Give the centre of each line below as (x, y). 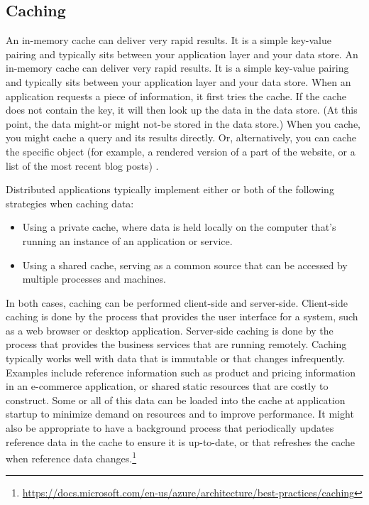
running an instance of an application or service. (127, 240)
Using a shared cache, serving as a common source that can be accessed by (185, 265)
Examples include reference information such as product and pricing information (181, 372)
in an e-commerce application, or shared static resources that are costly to (167, 386)
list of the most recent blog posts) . (82, 165)
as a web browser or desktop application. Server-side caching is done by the (170, 330)
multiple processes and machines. (94, 279)
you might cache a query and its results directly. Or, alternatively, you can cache (181, 137)
